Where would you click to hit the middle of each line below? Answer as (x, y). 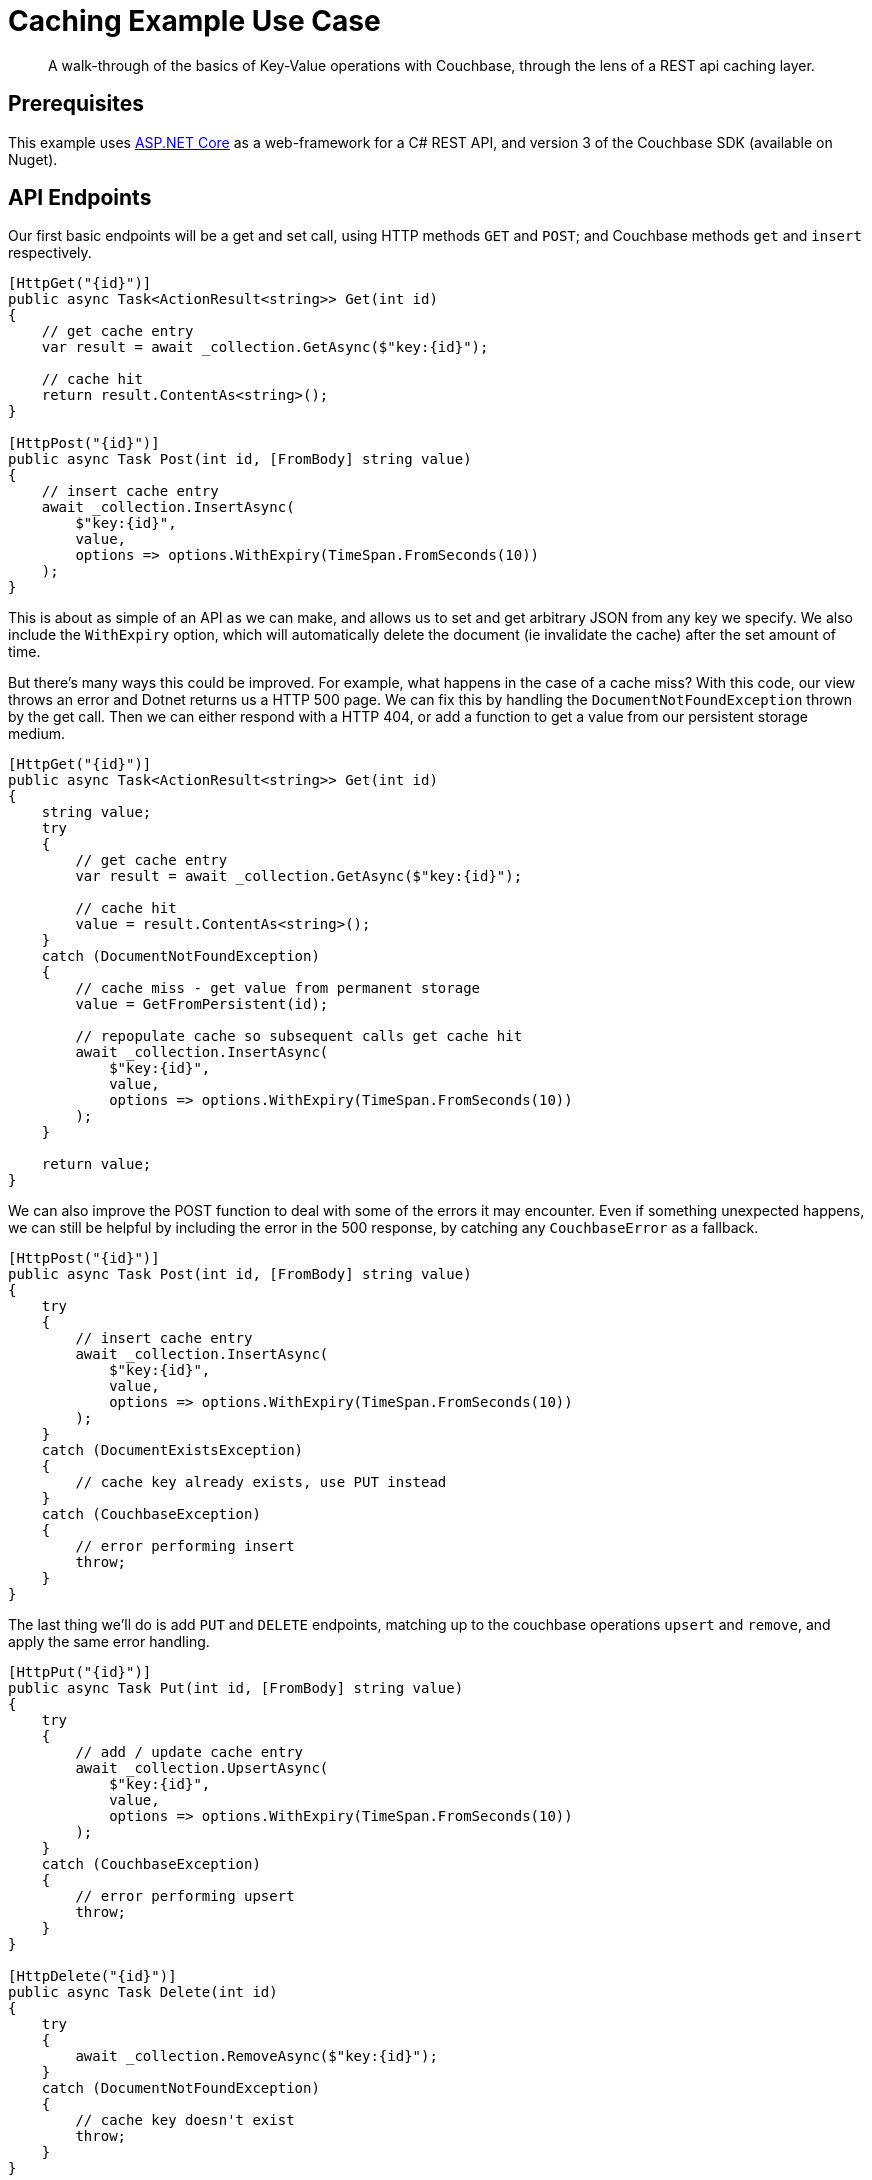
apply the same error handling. (109, 1642)
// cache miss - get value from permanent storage (278, 988)
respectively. (50, 253)
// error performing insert (185, 1546)
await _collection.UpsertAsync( (202, 1768)
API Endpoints (80, 198)
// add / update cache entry (189, 1752)
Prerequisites (76, 104)
